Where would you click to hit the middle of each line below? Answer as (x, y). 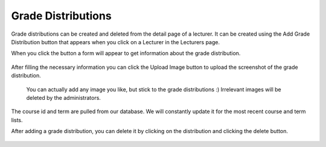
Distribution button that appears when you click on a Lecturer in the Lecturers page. (116, 42)
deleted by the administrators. (63, 97)
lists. (17, 120)
